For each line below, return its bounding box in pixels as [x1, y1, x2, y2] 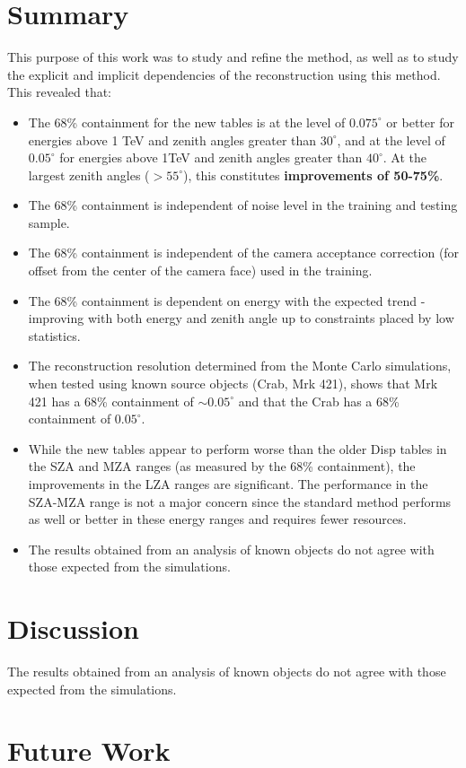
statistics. [28, 326, 81, 345]
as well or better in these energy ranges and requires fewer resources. [28, 510, 407, 528]
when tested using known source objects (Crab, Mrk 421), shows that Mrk [28, 374, 438, 393]
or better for [386, 112, 454, 131]
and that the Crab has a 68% [238, 391, 400, 410]
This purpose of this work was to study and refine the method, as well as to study [7, 48, 459, 66]
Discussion [7, 610, 139, 647]
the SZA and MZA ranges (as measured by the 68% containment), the [28, 457, 416, 476]
